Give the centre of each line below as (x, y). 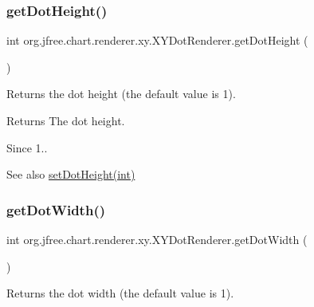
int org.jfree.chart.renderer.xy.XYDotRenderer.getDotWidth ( (157, 239)
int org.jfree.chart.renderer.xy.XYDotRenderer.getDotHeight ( (157, 40)
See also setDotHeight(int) (71, 174)
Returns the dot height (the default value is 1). (121, 94)
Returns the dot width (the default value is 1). (120, 293)
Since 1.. (27, 147)
